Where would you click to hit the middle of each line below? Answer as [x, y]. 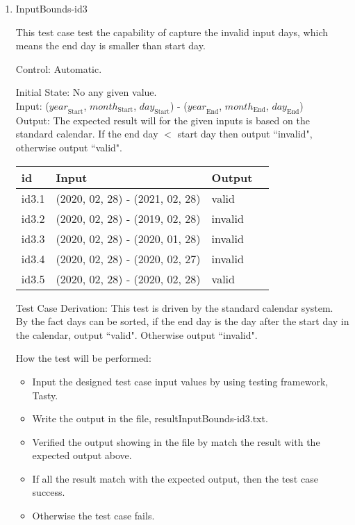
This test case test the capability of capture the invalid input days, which [172, 32]
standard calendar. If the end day [87, 134]
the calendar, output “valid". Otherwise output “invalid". [137, 334]
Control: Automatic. [59, 68]
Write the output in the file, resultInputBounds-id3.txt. [150, 418]
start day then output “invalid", [245, 134]
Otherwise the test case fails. [93, 516]
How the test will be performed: [83, 358]
